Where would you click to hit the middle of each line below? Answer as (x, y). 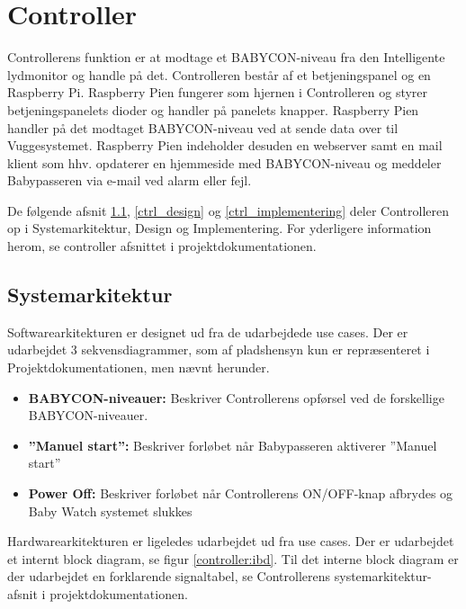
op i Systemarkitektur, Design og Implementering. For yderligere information (220, 228)
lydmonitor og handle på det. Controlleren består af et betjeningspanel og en (219, 74)
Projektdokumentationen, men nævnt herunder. (139, 367)
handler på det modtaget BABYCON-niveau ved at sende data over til (203, 127)
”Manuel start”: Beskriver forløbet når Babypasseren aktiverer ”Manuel (233, 445)
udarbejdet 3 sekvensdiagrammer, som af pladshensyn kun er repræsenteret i (219, 349)
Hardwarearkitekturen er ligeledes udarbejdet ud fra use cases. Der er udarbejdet (231, 541)
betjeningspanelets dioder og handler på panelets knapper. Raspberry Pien (213, 109)
